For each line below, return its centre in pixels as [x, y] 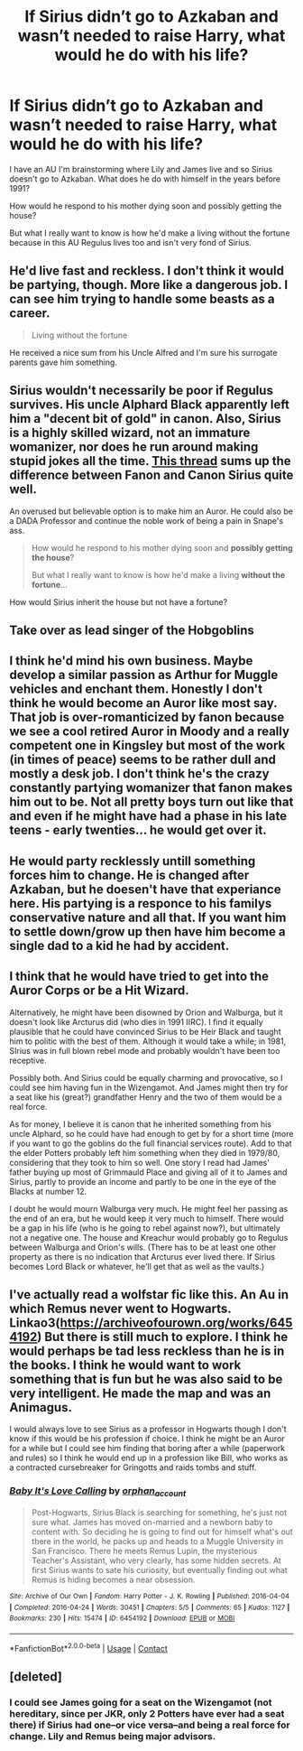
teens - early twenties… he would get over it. [138, 830]
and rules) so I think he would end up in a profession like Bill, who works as [149, 1458]
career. [30, 313]
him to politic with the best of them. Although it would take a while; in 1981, [148, 1041]
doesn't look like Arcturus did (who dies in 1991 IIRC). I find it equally [136, 1021]
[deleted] [36, 1676]
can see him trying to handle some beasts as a [142, 299]
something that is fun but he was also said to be [146, 1379]
